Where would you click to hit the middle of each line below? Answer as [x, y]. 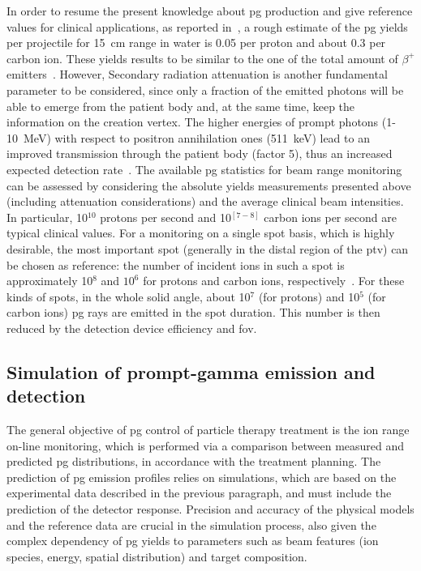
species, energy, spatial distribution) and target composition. [157, 556]
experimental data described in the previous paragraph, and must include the [199, 493]
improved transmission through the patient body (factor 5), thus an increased [200, 153]
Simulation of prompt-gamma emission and [191, 371]
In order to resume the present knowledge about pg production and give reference [210, 11]
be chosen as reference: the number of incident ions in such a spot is [176, 264]
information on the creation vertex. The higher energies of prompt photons [193, 122]
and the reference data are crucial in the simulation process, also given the [191, 524]
